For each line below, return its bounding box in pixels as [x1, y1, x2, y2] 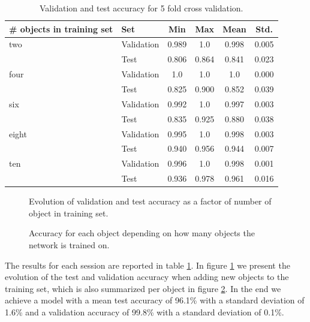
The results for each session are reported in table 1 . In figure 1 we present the [5, 258, 290, 271]
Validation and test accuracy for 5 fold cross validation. [40, 2, 243, 14]
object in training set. [29, 206, 109, 219]
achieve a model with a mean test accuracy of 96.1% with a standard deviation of [5, 294, 305, 306]
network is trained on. [29, 238, 110, 251]
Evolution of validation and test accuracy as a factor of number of [29, 195, 272, 207]
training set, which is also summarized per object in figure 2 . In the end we [5, 282, 281, 294]
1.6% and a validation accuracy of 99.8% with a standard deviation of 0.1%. [5, 305, 284, 318]
